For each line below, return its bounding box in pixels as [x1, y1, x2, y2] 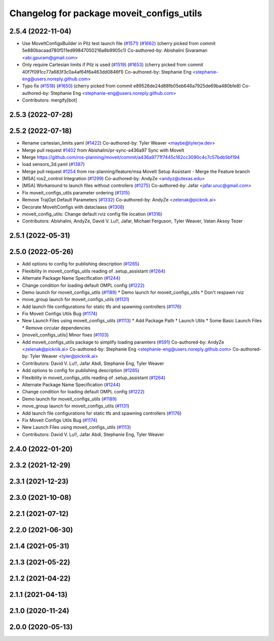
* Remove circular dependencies [22, 325, 91, 331]
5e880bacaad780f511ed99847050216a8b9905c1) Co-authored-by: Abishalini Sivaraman [22, 47, 208, 53]
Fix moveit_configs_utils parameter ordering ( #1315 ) [22, 189, 130, 195]
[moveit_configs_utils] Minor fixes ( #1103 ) [22, 332, 109, 338]
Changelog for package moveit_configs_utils [9, 8, 202, 19]
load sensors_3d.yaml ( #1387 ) [22, 161, 85, 167]
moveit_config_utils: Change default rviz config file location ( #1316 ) [22, 211, 162, 217]
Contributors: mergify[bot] [22, 97, 77, 104]
